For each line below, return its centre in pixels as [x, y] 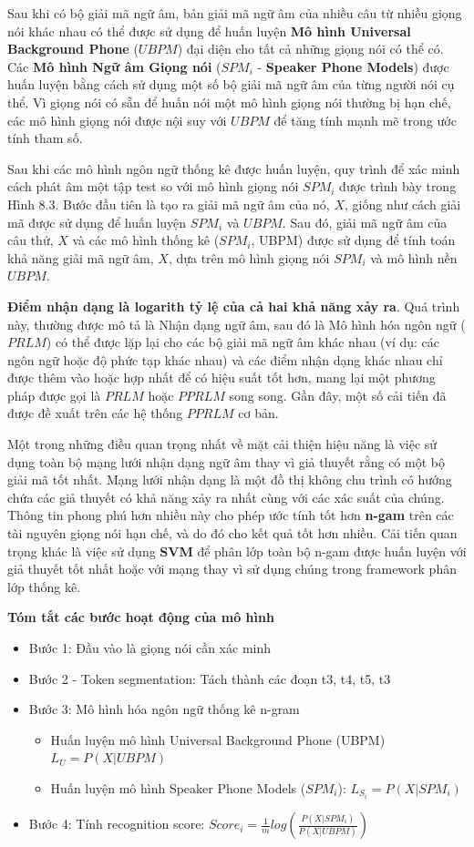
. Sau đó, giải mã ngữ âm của [365, 222]
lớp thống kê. [44, 586]
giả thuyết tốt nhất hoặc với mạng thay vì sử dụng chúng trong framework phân [232, 569]
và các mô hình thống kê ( [146, 240]
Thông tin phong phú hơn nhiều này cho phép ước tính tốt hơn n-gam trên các [231, 515]
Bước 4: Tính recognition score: [117, 824]
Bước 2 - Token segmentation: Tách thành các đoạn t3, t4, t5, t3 [210, 678]
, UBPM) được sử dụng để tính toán [353, 240]
